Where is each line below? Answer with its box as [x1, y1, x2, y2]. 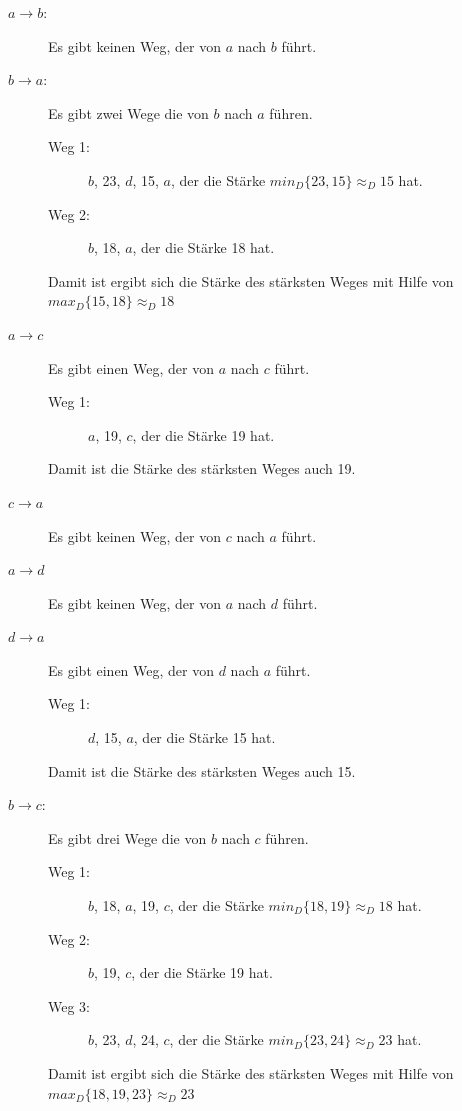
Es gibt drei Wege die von [48, 827, 207, 848]
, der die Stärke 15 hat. [133, 727, 276, 748]
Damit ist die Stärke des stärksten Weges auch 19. [48, 458, 356, 479]
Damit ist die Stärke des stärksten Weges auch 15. [48, 760, 356, 781]
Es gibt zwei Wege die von [48, 102, 209, 123]
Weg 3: [48, 995, 90, 1016]
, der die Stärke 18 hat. [132, 237, 275, 258]
